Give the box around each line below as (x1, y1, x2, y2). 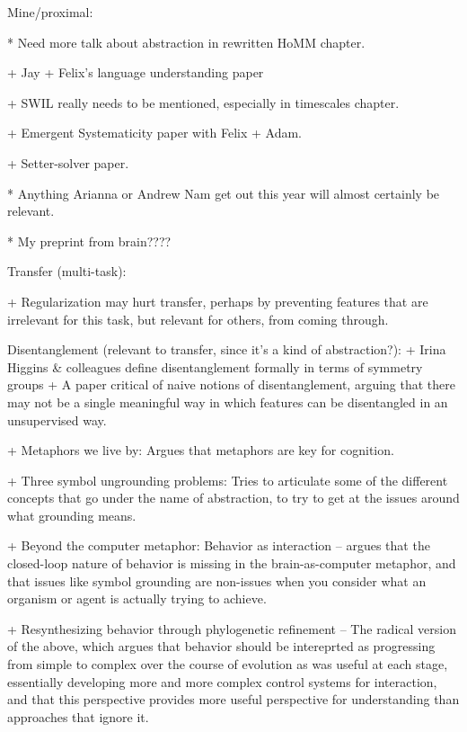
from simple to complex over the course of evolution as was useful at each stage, (7, 655, 448, 674)
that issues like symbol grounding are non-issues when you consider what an (7, 571, 427, 590)
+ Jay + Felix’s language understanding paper (7, 63, 264, 82)
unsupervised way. (7, 410, 107, 429)
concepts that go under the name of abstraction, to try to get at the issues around (7, 488, 460, 507)
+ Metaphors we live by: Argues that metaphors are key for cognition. (7, 441, 394, 460)
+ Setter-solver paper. (7, 153, 129, 172)
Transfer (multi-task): (7, 262, 127, 281)
